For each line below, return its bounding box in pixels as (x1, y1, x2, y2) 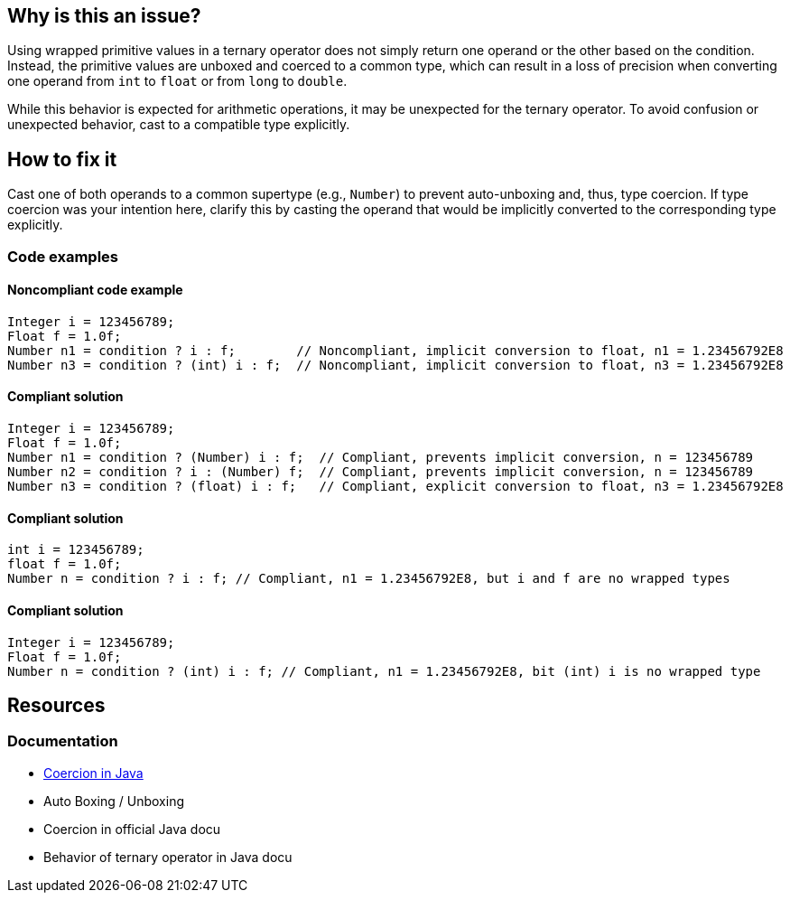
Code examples (7, 247, 119, 266)
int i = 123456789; (7, 542, 144, 558)
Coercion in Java (43, 764, 144, 781)
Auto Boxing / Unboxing (43, 792, 184, 809)
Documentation (7, 732, 118, 751)
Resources (7, 693, 106, 717)
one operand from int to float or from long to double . (7, 73, 348, 89)
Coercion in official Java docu (43, 820, 221, 837)
